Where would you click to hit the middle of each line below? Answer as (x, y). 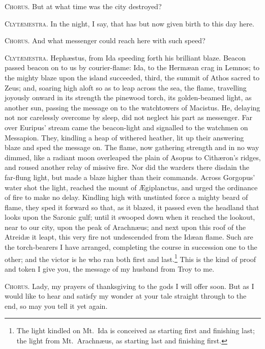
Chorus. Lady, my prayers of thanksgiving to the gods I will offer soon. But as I (129, 286)
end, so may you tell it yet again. (56, 306)
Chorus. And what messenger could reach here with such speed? (105, 40)
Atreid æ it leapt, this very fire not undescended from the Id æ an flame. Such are (129, 237)
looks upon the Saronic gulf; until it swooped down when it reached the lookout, (130, 217)
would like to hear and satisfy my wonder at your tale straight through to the (126, 296)
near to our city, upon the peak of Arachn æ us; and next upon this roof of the (125, 227)
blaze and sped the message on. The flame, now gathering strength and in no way (132, 147)
